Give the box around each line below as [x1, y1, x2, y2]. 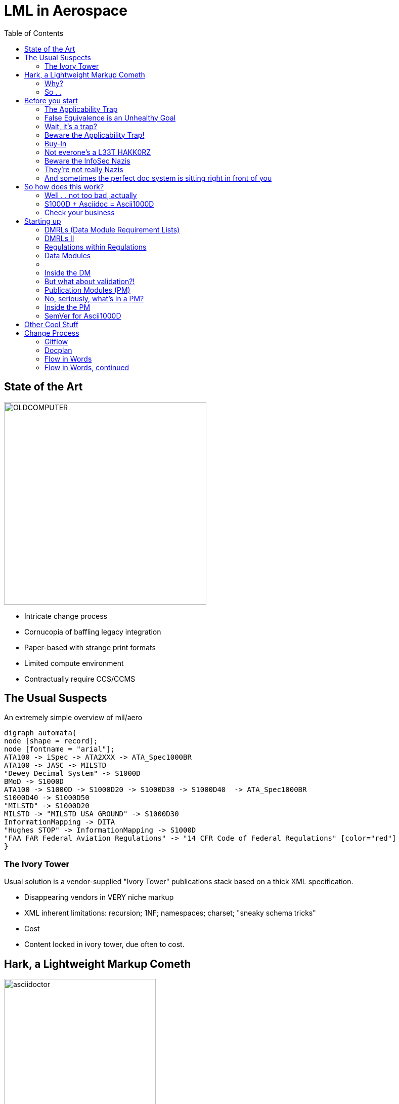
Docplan [45, 345, 72, 354]
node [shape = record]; [4, 737, 98, 745]
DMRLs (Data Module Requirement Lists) [45, 225, 180, 234]
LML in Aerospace [4, 2, 127, 19]
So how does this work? [24, 182, 104, 191]
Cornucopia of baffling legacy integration [24, 627, 161, 636]
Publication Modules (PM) [45, 285, 130, 294]
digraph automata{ [4, 729, 77, 737]
